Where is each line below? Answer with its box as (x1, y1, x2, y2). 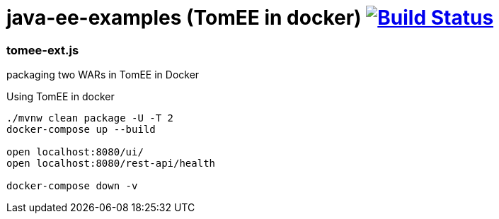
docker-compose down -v (6, 180, 138, 192)
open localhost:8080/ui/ (6, 146, 144, 158)
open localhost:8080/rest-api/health (6, 158, 216, 170)
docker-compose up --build (6, 124, 156, 136)
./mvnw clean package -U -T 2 (6, 112, 174, 124)
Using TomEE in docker (6, 90, 115, 103)
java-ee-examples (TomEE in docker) (6, 6, 362, 30)
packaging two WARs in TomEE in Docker (6, 69, 200, 81)
